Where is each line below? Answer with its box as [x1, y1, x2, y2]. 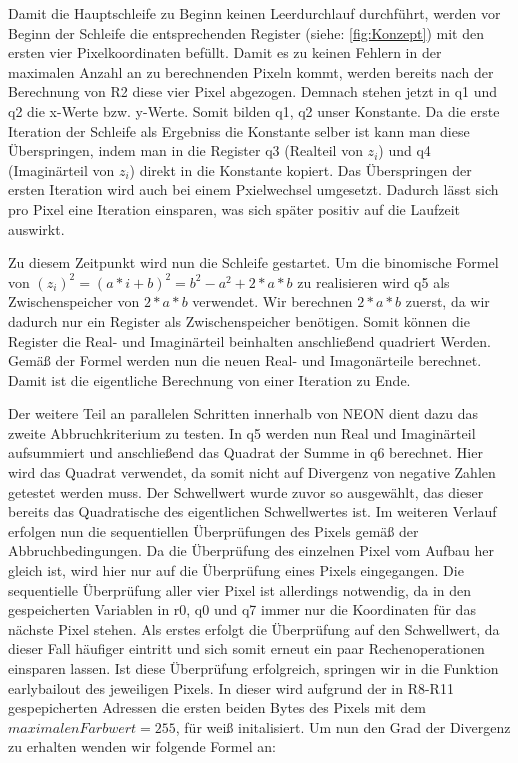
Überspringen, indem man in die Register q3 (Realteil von [8, 140, 363, 161]
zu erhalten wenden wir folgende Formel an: [8, 736, 276, 757]
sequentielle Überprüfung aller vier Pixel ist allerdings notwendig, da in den [8, 579, 472, 600]
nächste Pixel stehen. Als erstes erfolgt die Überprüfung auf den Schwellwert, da [8, 618, 500, 639]
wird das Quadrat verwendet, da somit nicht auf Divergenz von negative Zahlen [8, 462, 496, 483]
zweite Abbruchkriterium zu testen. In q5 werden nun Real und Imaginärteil [8, 422, 476, 443]
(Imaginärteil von [8, 159, 115, 180]
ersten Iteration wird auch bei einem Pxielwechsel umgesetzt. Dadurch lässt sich [8, 179, 499, 200]
